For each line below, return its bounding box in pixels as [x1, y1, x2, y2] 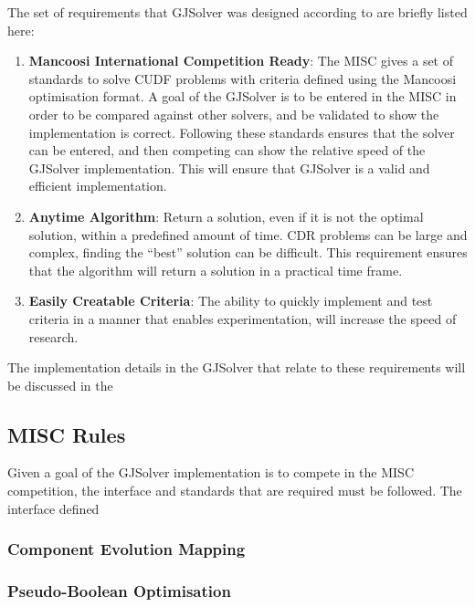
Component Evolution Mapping [7, 538, 246, 560]
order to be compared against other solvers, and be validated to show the [28, 104, 439, 123]
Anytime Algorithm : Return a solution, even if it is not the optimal [28, 206, 424, 225]
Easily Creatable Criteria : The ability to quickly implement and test [28, 291, 433, 310]
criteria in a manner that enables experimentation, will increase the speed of [28, 309, 457, 328]
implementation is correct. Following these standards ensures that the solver [28, 122, 455, 141]
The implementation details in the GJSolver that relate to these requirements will [7, 358, 466, 377]
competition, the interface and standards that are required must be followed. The [7, 481, 462, 500]
